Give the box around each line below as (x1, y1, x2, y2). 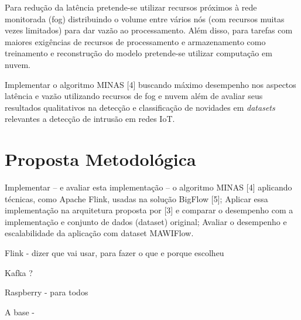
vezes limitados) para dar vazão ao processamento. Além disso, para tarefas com (5, 24, 293, 36)
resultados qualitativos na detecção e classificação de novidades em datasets (5, 101, 275, 113)
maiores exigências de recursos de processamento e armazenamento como (5, 35, 266, 47)
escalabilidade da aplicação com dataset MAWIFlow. (5, 227, 194, 239)
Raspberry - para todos (5, 286, 88, 298)
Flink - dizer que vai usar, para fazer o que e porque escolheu (5, 247, 224, 259)
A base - (5, 305, 35, 318)
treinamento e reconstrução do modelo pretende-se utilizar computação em (5, 47, 272, 59)
